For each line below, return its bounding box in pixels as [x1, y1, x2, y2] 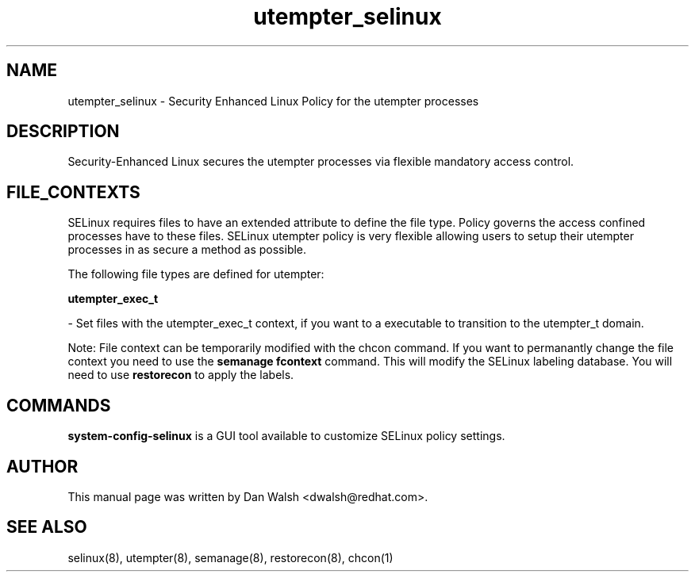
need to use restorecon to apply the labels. [67, 368, 294, 382]
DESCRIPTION [6, 121, 120, 142]
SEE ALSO [6, 517, 87, 538]
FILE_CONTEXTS [6, 182, 140, 202]
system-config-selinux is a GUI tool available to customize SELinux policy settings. [67, 429, 505, 443]
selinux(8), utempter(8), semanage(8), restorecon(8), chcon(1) [67, 550, 394, 565]
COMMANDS [6, 395, 111, 415]
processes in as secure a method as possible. [67, 243, 307, 257]
